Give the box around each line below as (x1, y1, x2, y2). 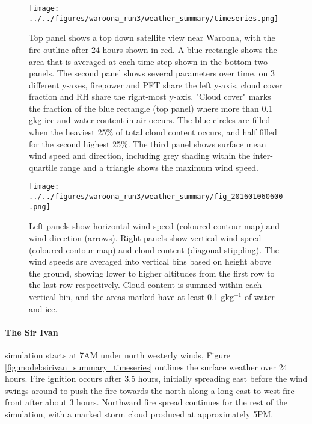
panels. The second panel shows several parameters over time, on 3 (29, 67, 275, 79)
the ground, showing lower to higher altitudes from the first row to (29, 266, 275, 279)
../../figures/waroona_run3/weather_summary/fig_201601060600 (29, 192, 283, 201)
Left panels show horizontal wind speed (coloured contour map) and (29, 220, 280, 232)
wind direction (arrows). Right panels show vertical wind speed (29, 232, 262, 244)
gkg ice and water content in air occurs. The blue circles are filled (29, 114, 271, 126)
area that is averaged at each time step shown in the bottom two (29, 55, 268, 67)
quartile (29, 161, 58, 173)
